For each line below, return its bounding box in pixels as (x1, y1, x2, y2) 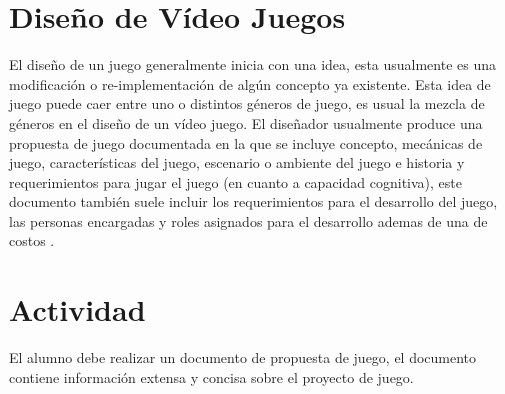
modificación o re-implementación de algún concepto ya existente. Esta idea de (9, 73, 491, 94)
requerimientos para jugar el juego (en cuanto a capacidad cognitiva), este (9, 171, 462, 192)
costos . (9, 230, 55, 251)
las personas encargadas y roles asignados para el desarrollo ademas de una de (9, 210, 488, 231)
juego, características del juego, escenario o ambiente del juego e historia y (9, 152, 465, 173)
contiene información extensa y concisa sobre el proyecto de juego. (9, 366, 414, 387)
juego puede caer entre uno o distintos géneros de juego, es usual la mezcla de (9, 93, 485, 114)
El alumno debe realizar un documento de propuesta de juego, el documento (9, 347, 477, 368)
